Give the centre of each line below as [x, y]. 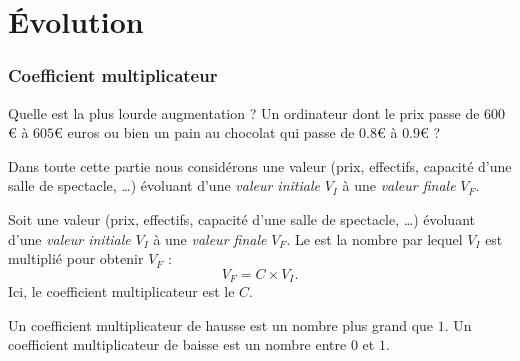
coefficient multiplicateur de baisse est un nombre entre [177, 344]
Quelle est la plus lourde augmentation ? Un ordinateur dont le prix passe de [244, 112]
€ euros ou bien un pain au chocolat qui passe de [204, 132]
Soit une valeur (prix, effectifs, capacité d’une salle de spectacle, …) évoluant [241, 218]
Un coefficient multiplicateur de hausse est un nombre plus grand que [221, 324]
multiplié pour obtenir [76, 258]
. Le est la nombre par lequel [374, 238]
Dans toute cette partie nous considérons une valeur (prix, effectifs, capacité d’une [260, 165]
